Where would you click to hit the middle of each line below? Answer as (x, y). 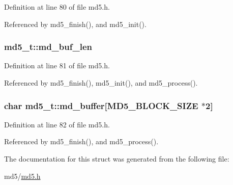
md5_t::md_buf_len (48, 47)
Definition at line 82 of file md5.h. (57, 124)
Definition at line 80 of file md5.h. (57, 7)
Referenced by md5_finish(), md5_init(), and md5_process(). (101, 83)
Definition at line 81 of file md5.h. (57, 65)
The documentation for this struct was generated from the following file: (117, 158)
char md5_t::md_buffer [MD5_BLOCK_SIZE (101, 105)
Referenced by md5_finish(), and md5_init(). (75, 24)
